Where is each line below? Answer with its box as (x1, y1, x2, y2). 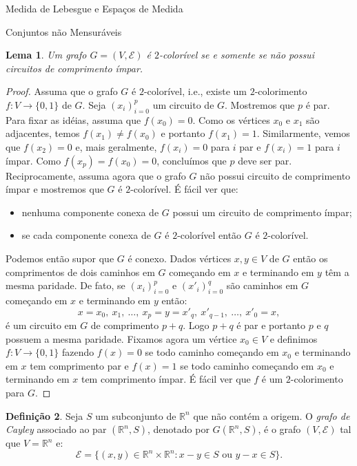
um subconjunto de (95, 408, 176, 423)
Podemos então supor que (6, 251, 114, 265)
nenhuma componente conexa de (21, 204, 159, 219)
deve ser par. (238, 153, 292, 167)
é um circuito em (6, 317, 77, 332)
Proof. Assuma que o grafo (6, 84, 118, 98)
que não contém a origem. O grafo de (193, 408, 350, 423)
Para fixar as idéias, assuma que (6, 112, 141, 127)
